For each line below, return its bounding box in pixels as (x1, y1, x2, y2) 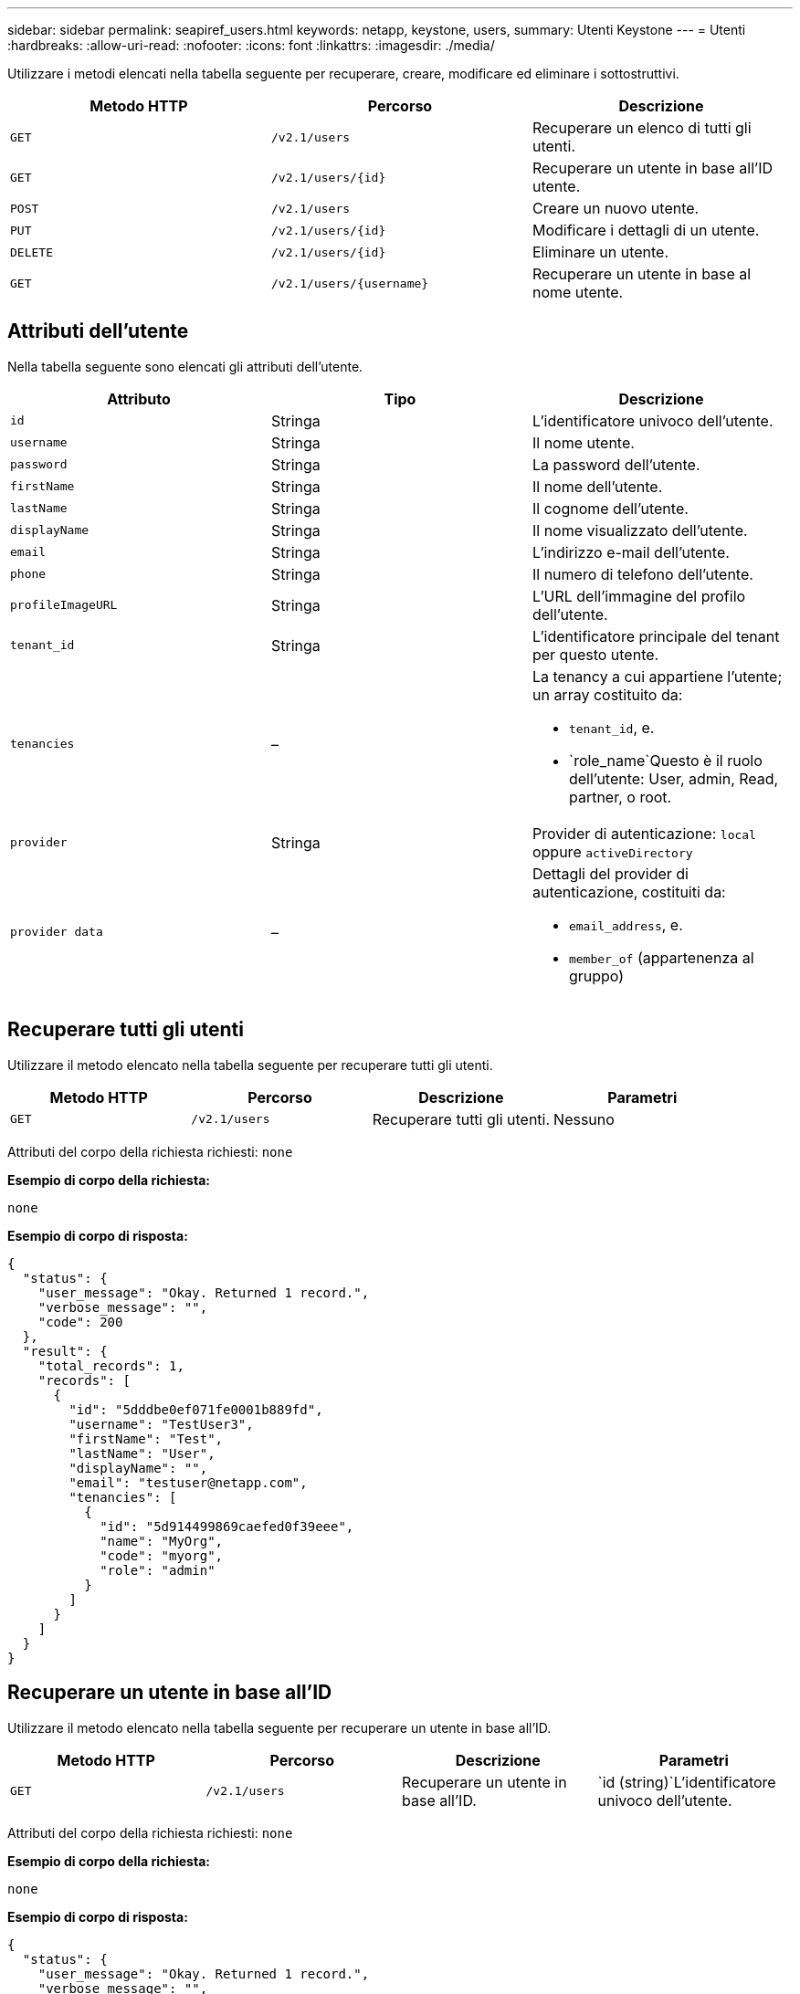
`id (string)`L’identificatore (597, 1772, 776, 1791)
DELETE (10, 245, 53, 259)
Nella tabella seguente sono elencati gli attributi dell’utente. (7, 358, 363, 374)
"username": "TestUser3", (68, 1416, 254, 1432)
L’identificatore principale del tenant (532, 626, 780, 645)
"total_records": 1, (37, 1358, 184, 1373)
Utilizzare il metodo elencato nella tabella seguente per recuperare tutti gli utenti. (7, 1056, 493, 1073)
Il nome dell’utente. (532, 477, 663, 496)
